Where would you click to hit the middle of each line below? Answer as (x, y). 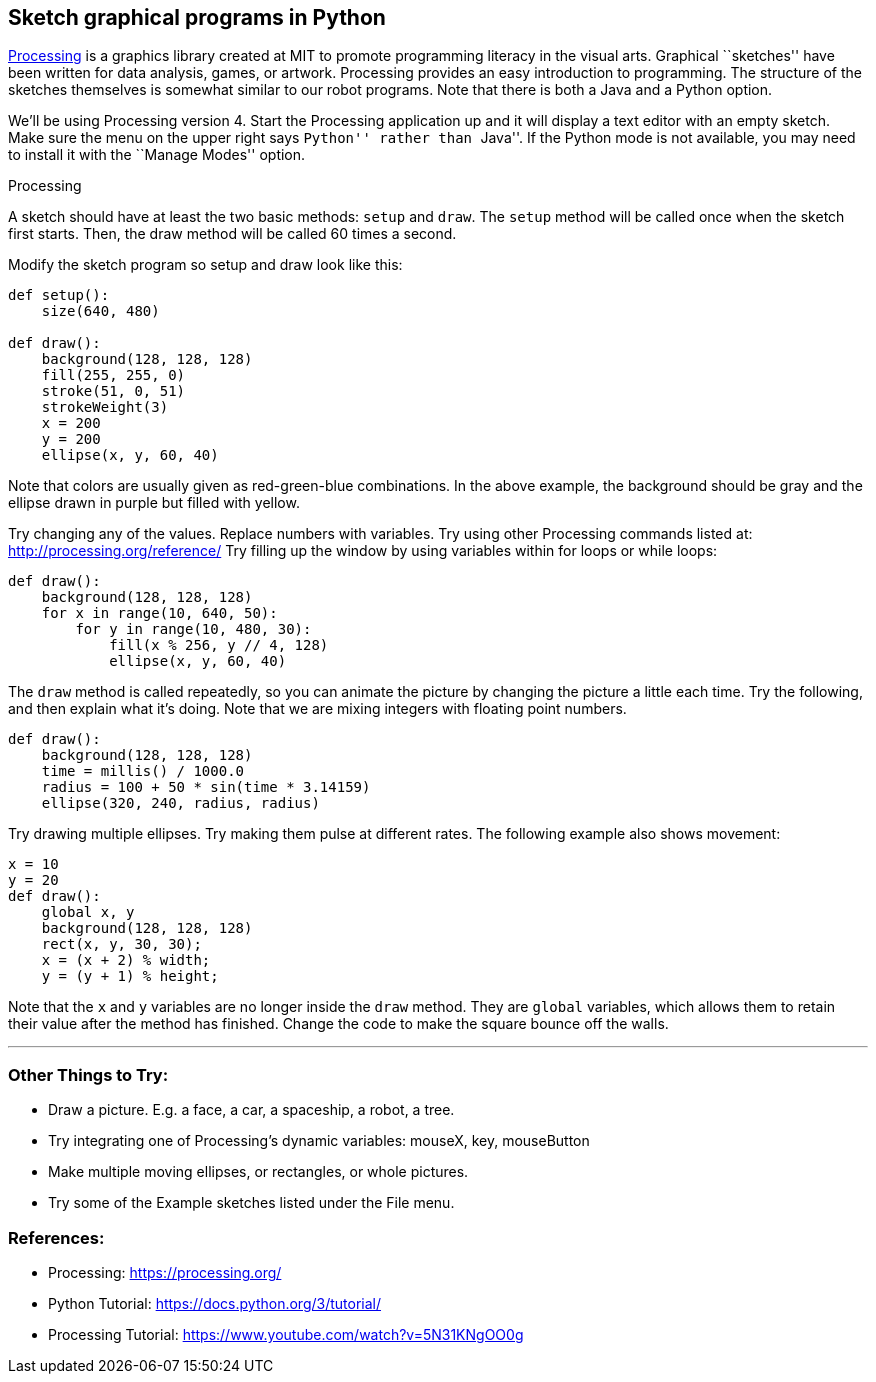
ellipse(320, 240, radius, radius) (180, 803)
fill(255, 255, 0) (113, 375)
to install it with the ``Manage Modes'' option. (157, 155)
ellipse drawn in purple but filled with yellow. (154, 503)
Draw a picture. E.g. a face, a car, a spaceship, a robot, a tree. (251, 1110)
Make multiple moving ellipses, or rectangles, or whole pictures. (258, 1172)
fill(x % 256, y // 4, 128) (219, 645)
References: (56, 1237)
